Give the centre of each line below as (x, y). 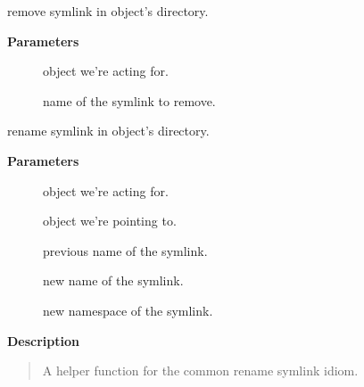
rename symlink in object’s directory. (108, 131)
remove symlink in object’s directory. (108, 11)
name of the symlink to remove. (129, 100)
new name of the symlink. (113, 280)
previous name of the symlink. (125, 250)
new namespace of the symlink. (128, 310)
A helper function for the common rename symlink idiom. (200, 371)
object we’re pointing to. (110, 221)
